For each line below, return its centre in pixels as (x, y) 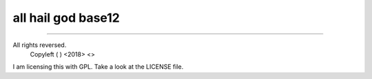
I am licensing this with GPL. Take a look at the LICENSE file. (98, 67)
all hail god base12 (66, 18)
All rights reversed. (40, 45)
